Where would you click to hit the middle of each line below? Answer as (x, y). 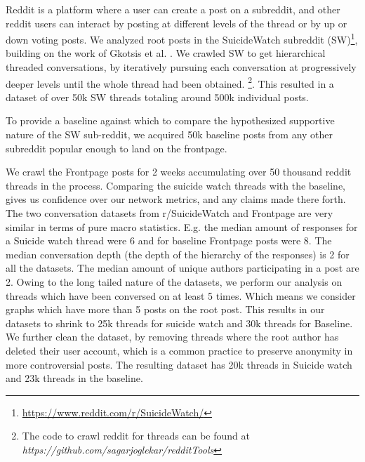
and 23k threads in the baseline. (74, 378)
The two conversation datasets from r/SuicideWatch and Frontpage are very (170, 213)
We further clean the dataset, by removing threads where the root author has (172, 337)
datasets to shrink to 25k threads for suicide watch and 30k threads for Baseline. (179, 323)
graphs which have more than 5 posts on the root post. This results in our (165, 309)
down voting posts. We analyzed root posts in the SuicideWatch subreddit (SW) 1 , (182, 38)
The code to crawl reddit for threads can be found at (136, 436)
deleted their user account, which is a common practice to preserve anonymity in (179, 350)
